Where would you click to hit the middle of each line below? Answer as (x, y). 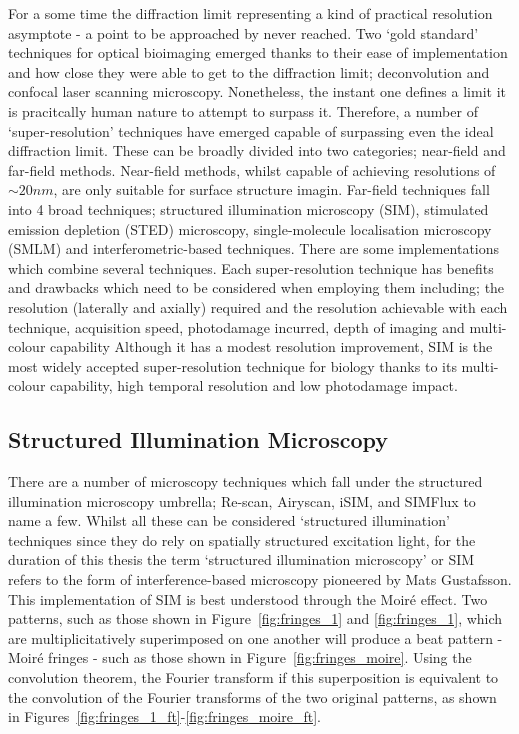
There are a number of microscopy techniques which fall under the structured (245, 481)
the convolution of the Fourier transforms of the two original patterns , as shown (252, 696)
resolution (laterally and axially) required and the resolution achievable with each (258, 306)
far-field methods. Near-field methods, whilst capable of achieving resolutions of (252, 169)
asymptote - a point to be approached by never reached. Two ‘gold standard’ (243, 32)
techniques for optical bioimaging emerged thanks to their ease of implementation (258, 52)
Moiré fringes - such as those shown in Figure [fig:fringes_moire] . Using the (240, 657)
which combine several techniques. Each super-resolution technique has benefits (251, 267)
